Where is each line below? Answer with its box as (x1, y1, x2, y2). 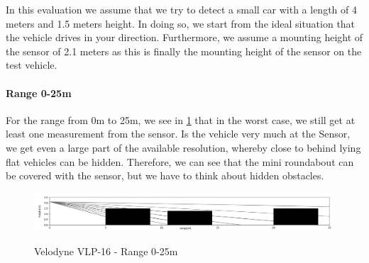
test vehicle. (6, 57, 57, 72)
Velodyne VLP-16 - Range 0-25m (34, 243, 178, 258)
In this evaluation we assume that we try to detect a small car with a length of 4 (6, 2, 357, 16)
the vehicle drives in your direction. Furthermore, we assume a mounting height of (6, 30, 363, 45)
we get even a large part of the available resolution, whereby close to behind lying (6, 140, 361, 155)
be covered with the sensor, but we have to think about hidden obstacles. (6, 168, 324, 183)
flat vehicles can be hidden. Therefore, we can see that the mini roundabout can (6, 154, 354, 169)
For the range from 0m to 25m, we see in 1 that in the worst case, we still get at (6, 112, 356, 127)
